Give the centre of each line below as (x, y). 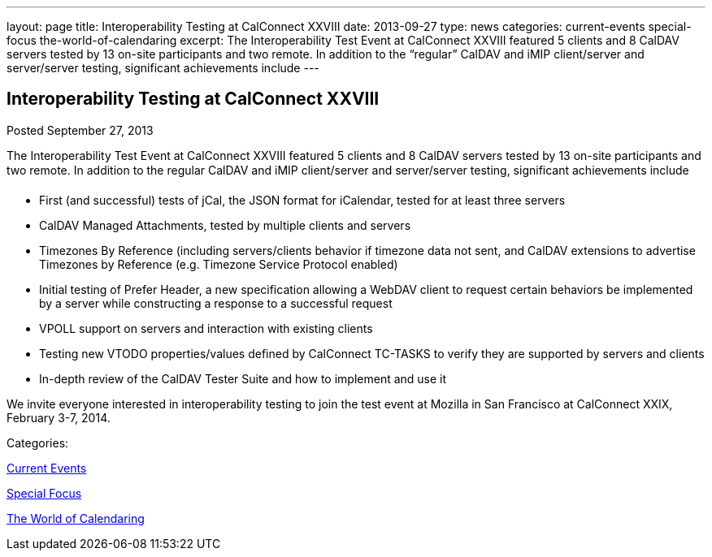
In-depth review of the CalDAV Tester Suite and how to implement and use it (243, 378)
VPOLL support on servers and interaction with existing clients (206, 328)
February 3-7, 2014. (59, 417)
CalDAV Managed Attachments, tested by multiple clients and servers (225, 225)
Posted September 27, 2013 (80, 130)
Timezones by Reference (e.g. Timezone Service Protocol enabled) (219, 264)
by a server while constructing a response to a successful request (216, 303)
